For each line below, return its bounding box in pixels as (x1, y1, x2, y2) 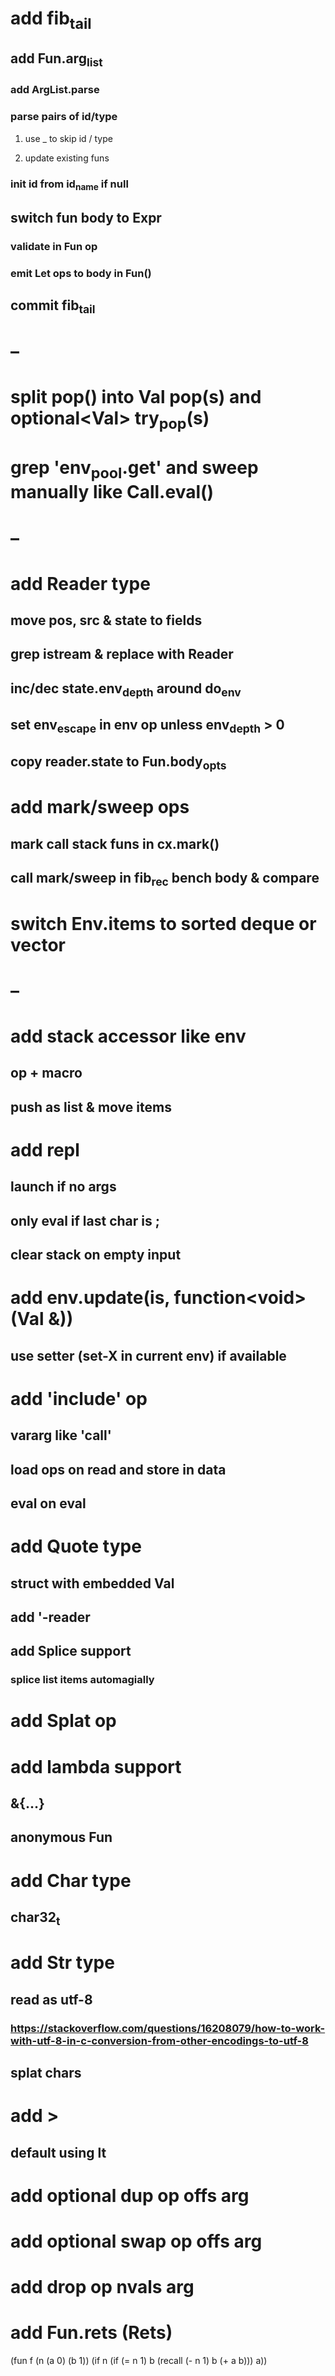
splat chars (10, 2065, 82, 2082)
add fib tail (10, 7, 92, 33)
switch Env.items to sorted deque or (10, 912, 317, 935)
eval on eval (10, 1495, 87, 1512)
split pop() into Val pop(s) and (10, 385, 262, 408)
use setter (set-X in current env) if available (10, 1347, 287, 1364)
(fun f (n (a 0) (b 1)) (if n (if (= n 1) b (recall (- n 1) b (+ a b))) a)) (10, 2355, 268, 2367)
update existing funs (24, 152, 110, 164)
